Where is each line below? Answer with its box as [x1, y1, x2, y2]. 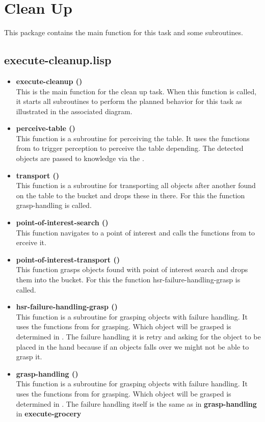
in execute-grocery [16, 408, 82, 419]
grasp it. [16, 351, 42, 362]
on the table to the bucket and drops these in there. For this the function [16, 190, 245, 200]
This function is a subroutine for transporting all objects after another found [16, 180, 256, 191]
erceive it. [16, 237, 46, 248]
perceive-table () [16, 123, 75, 134]
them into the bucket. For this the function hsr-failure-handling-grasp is [16, 274, 241, 285]
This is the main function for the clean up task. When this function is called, [16, 86, 257, 96]
